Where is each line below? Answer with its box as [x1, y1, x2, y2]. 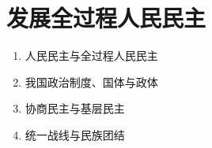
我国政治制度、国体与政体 [25, 73, 158, 90]
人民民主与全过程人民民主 [25, 47, 158, 64]
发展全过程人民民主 [6, 2, 206, 34]
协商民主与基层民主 [25, 100, 125, 117]
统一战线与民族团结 [25, 126, 125, 142]
